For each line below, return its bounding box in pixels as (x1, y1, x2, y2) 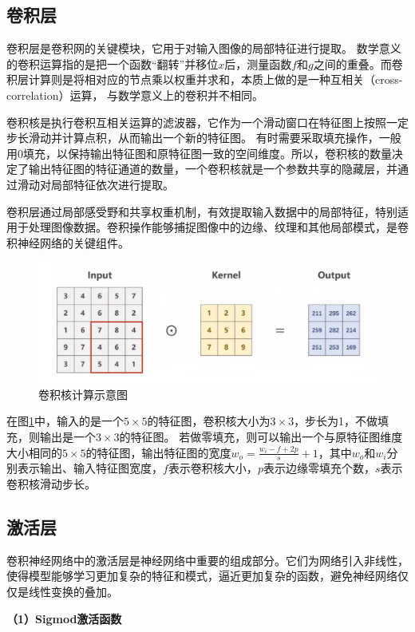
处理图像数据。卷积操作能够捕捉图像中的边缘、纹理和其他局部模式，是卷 (28, 219, 409, 235)
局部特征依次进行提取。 (50, 176, 174, 192)
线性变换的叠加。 (28, 583, 118, 600)
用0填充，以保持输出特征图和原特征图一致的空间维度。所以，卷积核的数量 (6, 144, 392, 161)
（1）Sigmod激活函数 (6, 610, 122, 626)
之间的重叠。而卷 (313, 55, 403, 72)
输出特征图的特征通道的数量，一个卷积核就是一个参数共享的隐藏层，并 (28, 160, 397, 177)
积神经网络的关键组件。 (6, 234, 129, 251)
